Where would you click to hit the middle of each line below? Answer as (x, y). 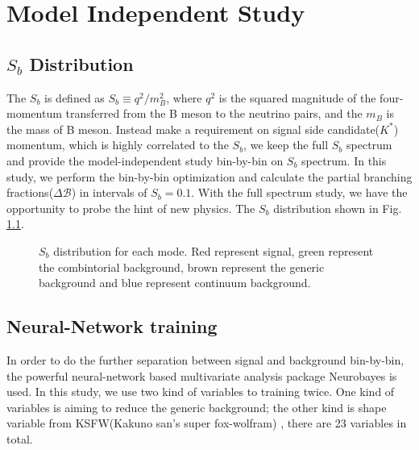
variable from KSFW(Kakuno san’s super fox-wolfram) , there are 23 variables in (207, 423)
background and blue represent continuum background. (175, 283)
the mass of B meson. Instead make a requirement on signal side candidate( (193, 129)
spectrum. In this (344, 160)
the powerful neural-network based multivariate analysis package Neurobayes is (202, 375)
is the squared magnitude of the (297, 97)
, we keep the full (286, 145)
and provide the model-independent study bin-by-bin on (145, 160)
